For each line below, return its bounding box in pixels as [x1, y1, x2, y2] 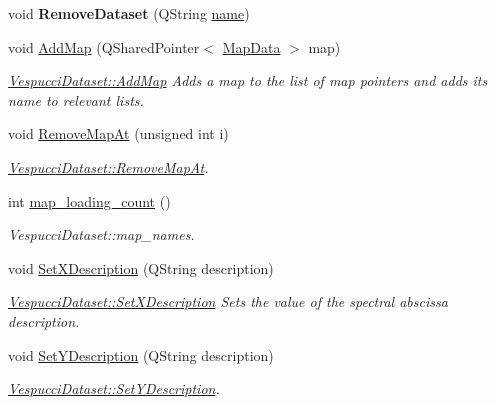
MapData [222, 36, 281, 57]
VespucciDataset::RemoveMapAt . [8, 156, 209, 177]
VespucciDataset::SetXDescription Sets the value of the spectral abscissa [8, 291, 448, 312]
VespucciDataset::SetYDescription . [8, 378, 220, 399]
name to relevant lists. [8, 89, 144, 110]
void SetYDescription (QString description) [8, 344, 274, 365]
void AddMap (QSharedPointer [8, 36, 200, 57]
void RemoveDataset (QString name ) [8, 3, 250, 23]
